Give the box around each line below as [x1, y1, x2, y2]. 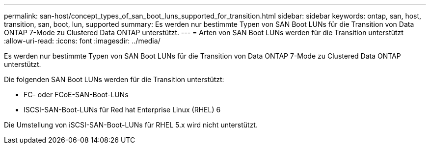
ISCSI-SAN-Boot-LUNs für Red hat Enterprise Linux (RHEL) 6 [24, 106, 221, 114]
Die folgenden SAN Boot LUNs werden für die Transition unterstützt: [4, 75, 224, 84]
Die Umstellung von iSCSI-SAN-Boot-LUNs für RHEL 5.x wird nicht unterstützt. [4, 121, 258, 129]
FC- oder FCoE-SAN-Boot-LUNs [24, 90, 129, 99]
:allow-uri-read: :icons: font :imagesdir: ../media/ [4, 37, 161, 45]
